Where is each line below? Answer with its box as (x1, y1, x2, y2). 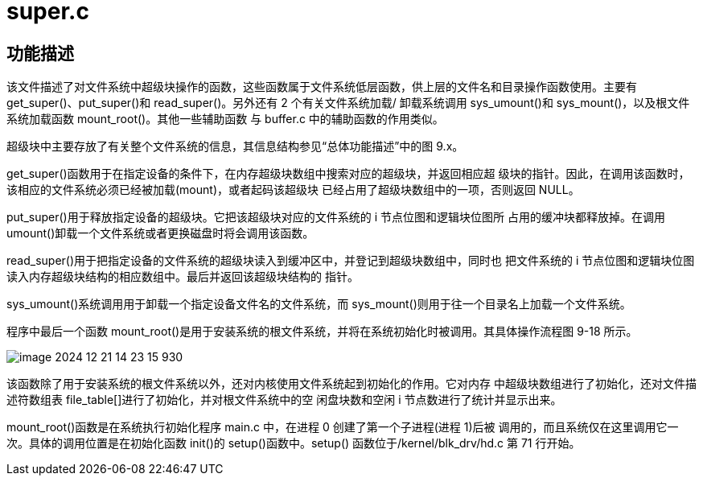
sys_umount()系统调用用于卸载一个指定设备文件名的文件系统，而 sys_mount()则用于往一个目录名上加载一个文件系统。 (6, 297, 631, 311)
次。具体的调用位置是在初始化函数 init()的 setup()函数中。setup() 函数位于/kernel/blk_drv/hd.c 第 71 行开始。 (6, 436, 581, 451)
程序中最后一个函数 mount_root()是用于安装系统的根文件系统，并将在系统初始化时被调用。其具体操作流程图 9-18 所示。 (6, 324, 638, 339)
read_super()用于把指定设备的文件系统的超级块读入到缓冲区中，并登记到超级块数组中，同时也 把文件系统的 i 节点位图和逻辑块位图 (6, 253, 695, 268)
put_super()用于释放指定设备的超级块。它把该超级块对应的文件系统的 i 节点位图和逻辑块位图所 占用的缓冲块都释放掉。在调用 (6, 210, 665, 225)
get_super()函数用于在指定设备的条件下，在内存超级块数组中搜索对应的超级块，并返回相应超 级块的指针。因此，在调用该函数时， (6, 167, 690, 181)
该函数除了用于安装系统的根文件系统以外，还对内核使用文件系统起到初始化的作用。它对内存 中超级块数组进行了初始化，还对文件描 (6, 377, 697, 391)
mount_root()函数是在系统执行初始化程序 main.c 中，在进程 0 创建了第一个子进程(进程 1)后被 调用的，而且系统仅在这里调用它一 (6, 420, 679, 435)
